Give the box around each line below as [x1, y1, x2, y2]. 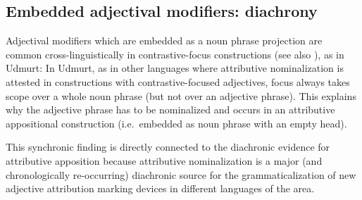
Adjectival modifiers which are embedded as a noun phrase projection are [6, 33, 323, 48]
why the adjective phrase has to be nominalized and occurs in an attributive [6, 102, 335, 117]
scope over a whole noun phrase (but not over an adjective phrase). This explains [6, 88, 356, 103]
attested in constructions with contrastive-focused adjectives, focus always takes [6, 74, 350, 89]
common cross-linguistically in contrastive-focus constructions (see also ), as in [6, 46, 344, 61]
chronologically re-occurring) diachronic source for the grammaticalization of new [6, 167, 356, 182]
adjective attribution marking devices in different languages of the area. [6, 181, 315, 196]
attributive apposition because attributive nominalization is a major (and [6, 153, 323, 168]
